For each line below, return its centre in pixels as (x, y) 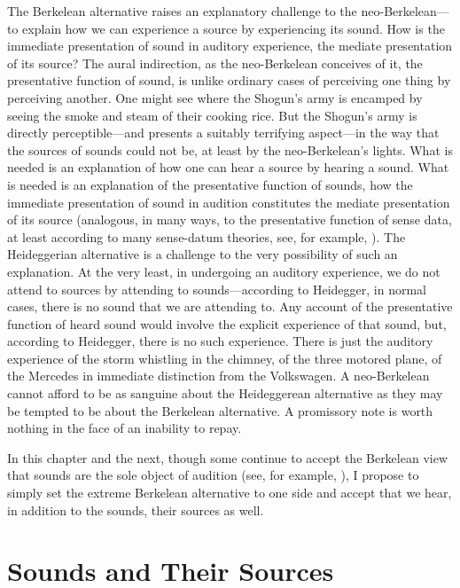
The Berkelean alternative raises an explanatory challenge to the (182, 11)
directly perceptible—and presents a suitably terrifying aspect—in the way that (223, 133)
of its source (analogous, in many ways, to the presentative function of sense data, (230, 220)
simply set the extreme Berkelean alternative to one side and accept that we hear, (230, 493)
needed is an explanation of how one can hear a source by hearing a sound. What (228, 167)
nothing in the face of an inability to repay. (125, 428)
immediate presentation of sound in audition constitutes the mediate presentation (229, 202)
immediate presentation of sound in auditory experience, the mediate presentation (230, 46)
